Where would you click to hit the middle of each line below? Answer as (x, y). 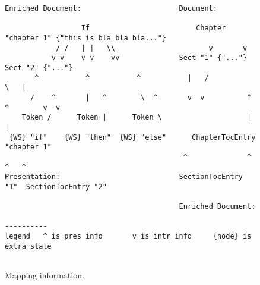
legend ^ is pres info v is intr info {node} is (128, 237)
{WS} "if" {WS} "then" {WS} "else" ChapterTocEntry (132, 137)
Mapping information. (45, 275)
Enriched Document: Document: (111, 8)
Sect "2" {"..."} (39, 68)
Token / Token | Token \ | (137, 118)
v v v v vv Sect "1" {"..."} (149, 58)
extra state (28, 246)
